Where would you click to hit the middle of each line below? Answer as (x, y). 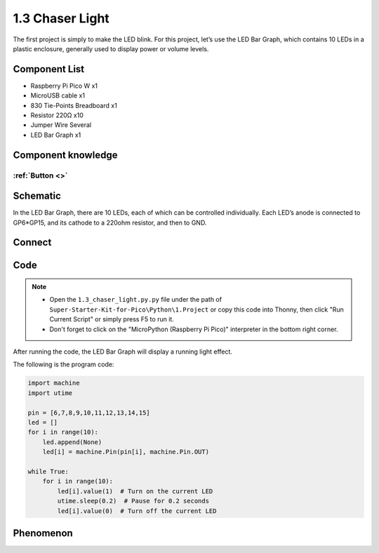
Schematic (37, 196)
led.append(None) (72, 442)
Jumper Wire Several (61, 125)
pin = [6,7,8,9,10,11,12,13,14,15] (89, 413)
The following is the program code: (64, 364)
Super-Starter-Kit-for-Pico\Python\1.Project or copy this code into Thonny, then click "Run (197, 309)
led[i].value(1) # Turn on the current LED (135, 491)
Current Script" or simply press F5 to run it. (112, 319)
